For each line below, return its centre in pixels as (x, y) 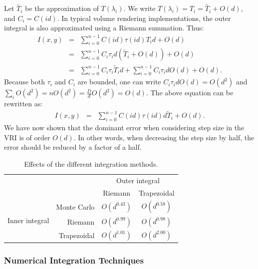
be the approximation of (62, 8)
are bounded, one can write (119, 82)
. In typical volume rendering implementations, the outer (144, 18)
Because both (24, 82)
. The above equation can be (190, 93)
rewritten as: (23, 104)
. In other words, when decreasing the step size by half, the (164, 137)
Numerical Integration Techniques (74, 260)
